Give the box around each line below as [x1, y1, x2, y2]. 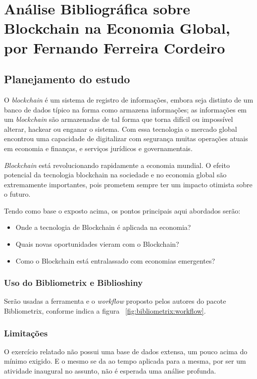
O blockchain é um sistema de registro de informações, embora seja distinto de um [4, 94, 254, 105]
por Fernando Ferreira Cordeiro [4, 37, 225, 57]
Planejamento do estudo [4, 71, 130, 87]
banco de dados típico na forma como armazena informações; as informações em [4, 104, 247, 114]
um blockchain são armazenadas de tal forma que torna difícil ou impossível [4, 114, 233, 124]
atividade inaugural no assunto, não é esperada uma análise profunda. [4, 366, 216, 376]
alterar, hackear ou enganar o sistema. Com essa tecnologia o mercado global [4, 123, 237, 134]
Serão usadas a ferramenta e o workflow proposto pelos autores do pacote [4, 296, 226, 306]
